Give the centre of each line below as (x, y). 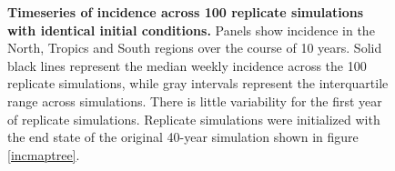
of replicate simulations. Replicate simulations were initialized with (194, 119)
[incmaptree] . (44, 154)
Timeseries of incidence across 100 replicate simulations (186, 12)
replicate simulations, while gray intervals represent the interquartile (198, 83)
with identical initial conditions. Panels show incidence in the (191, 30)
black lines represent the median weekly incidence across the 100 (187, 65)
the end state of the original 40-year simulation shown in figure (183, 137)
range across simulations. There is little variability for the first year (195, 101)
